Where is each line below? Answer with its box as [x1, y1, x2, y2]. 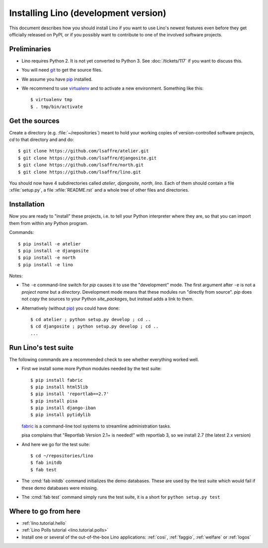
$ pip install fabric [30, 377, 83, 383]
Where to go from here [9, 507, 80, 515]
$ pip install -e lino [18, 262, 73, 267]
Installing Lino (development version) [9, 7, 166, 18]
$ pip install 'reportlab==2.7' [30, 391, 109, 397]
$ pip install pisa [30, 398, 78, 404]
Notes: [9, 273, 23, 279]
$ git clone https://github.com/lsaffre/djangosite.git [18, 155, 157, 161]
